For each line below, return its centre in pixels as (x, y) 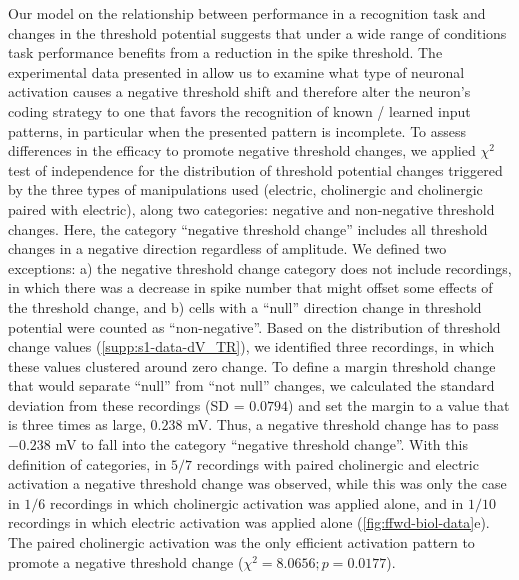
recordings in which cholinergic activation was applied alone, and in (257, 502)
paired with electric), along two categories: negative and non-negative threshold (251, 208)
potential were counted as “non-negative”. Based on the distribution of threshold (254, 326)
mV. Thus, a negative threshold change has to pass (343, 424)
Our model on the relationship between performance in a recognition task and (247, 13)
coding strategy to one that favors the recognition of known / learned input (239, 110)
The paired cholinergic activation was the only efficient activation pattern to (241, 542)
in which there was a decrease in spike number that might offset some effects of (250, 287)
